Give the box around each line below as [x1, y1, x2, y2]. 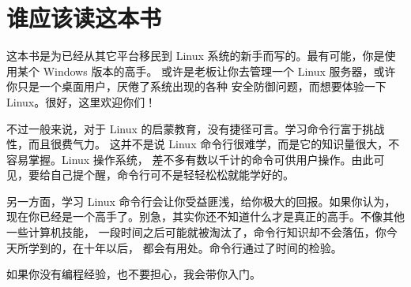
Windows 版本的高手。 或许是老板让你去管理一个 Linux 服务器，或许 [43, 62, 396, 79]
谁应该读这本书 [6, 2, 162, 34]
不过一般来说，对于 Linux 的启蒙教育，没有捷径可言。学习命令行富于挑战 [6, 120, 385, 136]
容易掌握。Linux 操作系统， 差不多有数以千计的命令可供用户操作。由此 [6, 151, 374, 167]
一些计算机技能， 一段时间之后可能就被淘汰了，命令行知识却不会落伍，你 [6, 224, 386, 240]
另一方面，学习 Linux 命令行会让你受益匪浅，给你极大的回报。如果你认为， [6, 192, 396, 209]
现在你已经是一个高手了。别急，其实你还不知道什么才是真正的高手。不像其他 [6, 208, 405, 225]
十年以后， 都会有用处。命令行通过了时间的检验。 [83, 239, 342, 255]
